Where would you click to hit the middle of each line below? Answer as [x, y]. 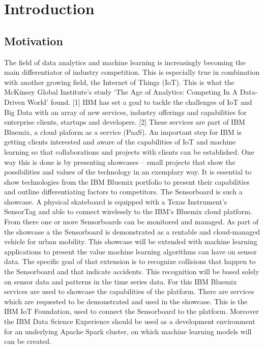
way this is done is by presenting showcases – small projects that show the [120, 162]
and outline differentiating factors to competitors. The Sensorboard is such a [123, 192]
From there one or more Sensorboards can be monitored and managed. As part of [131, 222]
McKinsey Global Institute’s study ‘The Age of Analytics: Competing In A [121, 92]
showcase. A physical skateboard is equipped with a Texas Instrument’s [116, 201]
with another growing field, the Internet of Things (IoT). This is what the [119, 82]
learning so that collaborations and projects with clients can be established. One [129, 151]
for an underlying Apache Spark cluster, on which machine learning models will [128, 331]
